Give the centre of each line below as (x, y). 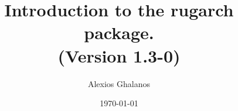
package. (119, 32)
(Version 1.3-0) (119, 55)
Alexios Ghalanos (119, 83)
